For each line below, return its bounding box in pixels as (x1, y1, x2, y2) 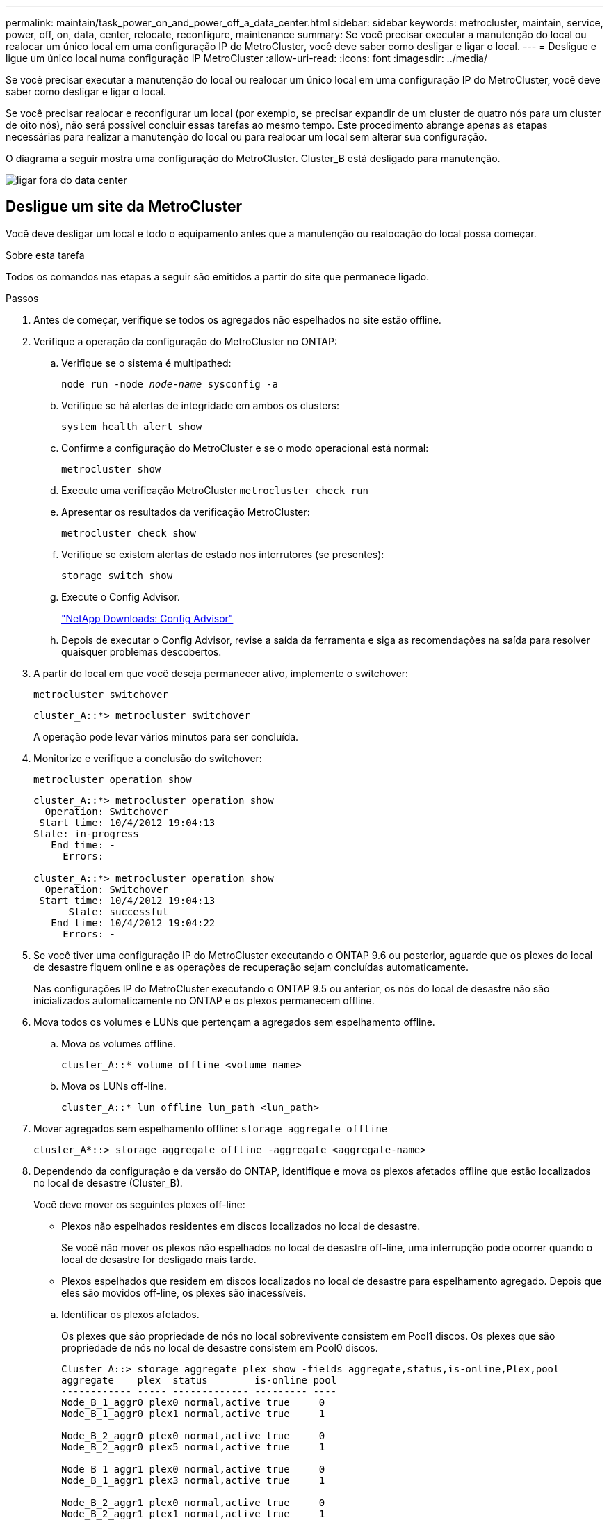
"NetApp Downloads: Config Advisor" (61, 612, 234, 624)
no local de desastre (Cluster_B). (33, 1176, 183, 1189)
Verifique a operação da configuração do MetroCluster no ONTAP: (33, 335, 337, 347)
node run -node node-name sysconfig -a (61, 378, 278, 390)
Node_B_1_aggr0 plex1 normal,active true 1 (61, 1407, 325, 1419)
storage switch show (61, 569, 173, 581)
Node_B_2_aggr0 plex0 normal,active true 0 (61, 1430, 325, 1441)
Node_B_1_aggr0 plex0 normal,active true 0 (61, 1396, 325, 1408)
